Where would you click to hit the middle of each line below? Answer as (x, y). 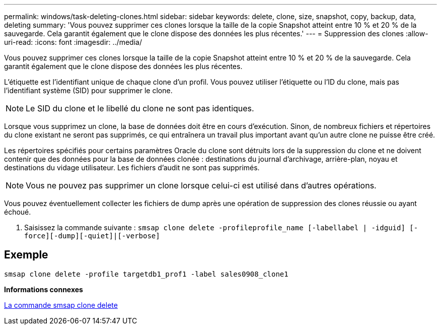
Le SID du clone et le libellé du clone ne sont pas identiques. (140, 108)
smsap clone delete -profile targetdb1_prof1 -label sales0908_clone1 (146, 274)
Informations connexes (44, 289)
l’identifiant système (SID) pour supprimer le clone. (88, 90)
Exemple (26, 255)
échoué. (18, 212)
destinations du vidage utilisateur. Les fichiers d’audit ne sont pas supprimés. (132, 168)
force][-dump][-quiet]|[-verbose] (92, 236)
